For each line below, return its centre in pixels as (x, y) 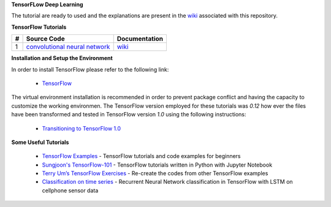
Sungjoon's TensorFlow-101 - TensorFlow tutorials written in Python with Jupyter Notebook (157, 165)
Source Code (45, 39)
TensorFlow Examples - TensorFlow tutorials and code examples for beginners (142, 156)
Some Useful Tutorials (40, 142)
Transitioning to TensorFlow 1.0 (82, 128)
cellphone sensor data (70, 190)
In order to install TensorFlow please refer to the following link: (90, 69)
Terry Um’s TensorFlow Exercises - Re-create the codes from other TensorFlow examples (155, 173)
